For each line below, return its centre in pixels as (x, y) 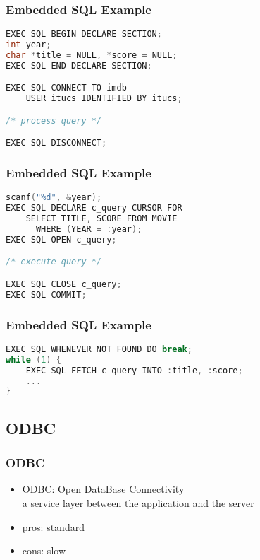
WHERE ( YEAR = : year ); (89, 229)
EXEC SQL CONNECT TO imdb (66, 88)
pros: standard (53, 526)
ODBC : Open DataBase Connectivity (103, 489)
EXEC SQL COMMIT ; (46, 294)
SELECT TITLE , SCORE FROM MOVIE (101, 219)
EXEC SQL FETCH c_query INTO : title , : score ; (134, 370)
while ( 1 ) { (33, 360)
